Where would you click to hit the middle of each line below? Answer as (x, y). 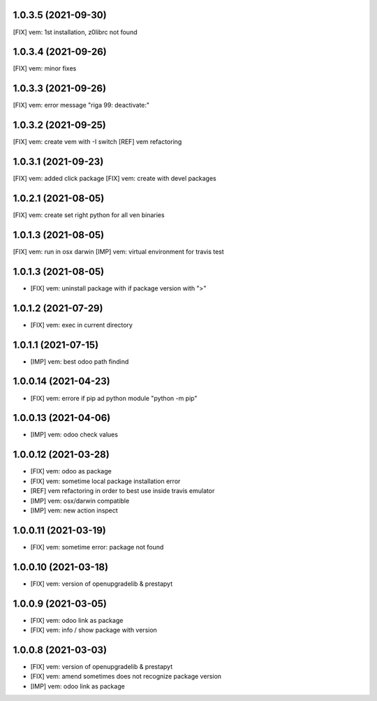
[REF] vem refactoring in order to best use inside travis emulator (123, 491)
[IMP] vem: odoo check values (74, 435)
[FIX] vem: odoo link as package (77, 620)
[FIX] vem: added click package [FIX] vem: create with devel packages (114, 179)
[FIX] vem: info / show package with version (94, 630)
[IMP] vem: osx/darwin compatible (80, 501)
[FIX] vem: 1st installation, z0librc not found (75, 32)
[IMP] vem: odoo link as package (77, 686)
